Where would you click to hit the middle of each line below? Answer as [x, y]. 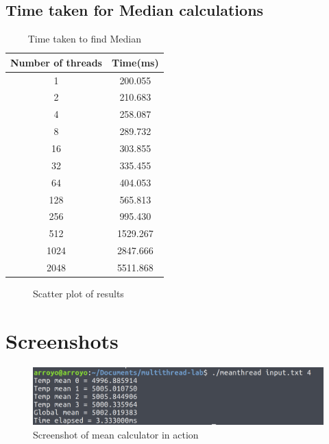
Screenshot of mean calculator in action [116, 434]
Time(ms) [135, 62]
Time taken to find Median [84, 39]
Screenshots [62, 340]
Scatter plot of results [78, 294]
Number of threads [56, 62]
